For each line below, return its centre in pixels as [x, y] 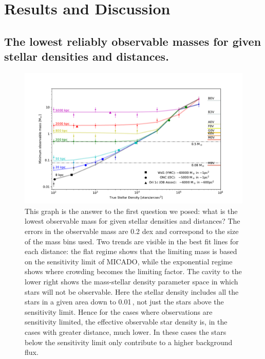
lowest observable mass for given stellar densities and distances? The [132, 221]
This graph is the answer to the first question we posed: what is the [131, 211]
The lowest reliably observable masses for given [133, 41]
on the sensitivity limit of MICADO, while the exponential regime [129, 261]
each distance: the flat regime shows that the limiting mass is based [131, 251]
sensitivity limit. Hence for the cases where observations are [119, 311]
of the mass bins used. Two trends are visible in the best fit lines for [132, 241]
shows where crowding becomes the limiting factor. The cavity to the [133, 271]
